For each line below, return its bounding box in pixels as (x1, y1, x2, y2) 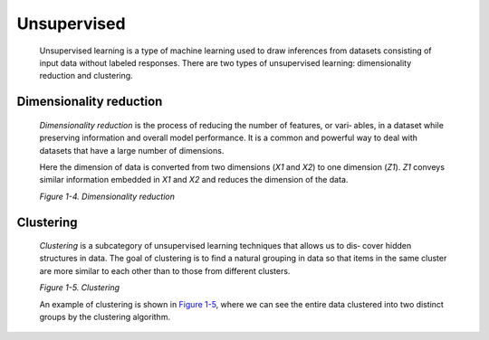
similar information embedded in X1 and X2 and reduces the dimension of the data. (39, 175, 349, 185)
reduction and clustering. (39, 71, 133, 81)
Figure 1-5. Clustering (39, 282, 120, 293)
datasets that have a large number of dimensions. (39, 145, 225, 156)
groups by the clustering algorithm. (39, 312, 171, 323)
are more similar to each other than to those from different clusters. (39, 265, 291, 276)
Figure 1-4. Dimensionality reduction (39, 191, 176, 202)
